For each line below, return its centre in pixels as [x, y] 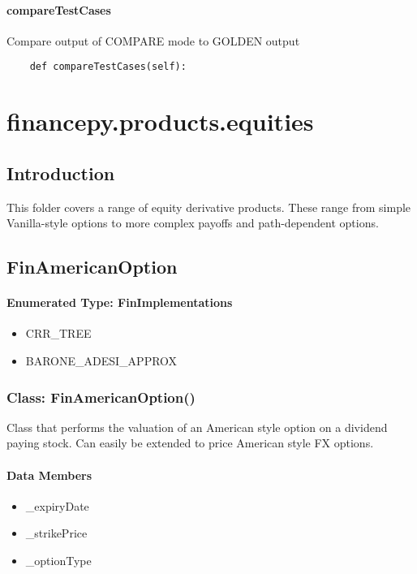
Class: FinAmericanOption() [101, 397]
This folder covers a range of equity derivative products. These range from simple [209, 207]
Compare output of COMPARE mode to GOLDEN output [153, 40]
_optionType [58, 560]
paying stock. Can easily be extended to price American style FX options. [190, 443]
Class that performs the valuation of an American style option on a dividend [197, 427]
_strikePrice [56, 533]
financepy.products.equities [160, 121]
